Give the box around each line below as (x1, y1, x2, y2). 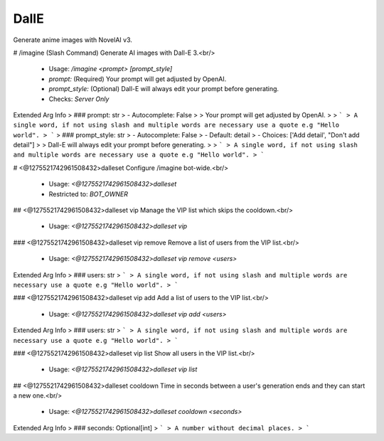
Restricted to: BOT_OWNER (48, 189, 128, 198)
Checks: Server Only (48, 95, 110, 103)
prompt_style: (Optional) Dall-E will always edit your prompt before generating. (48, 85, 279, 93)
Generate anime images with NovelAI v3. (13, 36, 133, 44)
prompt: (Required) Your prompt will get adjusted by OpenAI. (48, 75, 227, 83)
